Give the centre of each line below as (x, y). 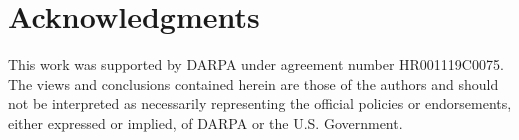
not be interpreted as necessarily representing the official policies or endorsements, (260, 103)
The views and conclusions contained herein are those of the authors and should (253, 83)
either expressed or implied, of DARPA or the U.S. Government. (205, 122)
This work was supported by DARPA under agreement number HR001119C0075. (256, 64)
